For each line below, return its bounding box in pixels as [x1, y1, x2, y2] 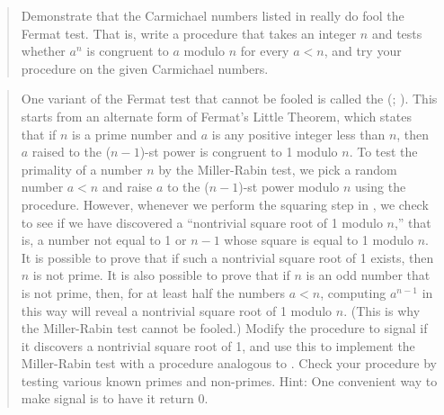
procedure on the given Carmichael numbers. [21, 59, 269, 77]
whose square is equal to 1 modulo [224, 230, 414, 249]
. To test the [349, 142, 418, 161]
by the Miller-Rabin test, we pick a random [158, 159, 397, 178]
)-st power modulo [238, 177, 340, 196]
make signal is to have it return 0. [21, 389, 209, 408]
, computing [320, 283, 386, 302]
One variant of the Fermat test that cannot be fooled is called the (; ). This [21, 89, 438, 108]
